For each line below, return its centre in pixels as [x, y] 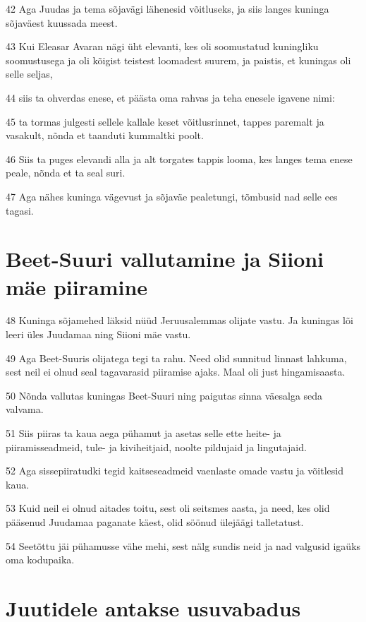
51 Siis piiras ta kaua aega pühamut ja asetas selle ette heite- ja [144, 433]
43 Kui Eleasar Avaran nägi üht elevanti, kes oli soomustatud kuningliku [162, 46]
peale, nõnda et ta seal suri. [66, 173]
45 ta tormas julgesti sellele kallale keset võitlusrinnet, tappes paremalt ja [165, 121]
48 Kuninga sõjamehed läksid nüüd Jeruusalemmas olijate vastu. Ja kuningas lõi [179, 320]
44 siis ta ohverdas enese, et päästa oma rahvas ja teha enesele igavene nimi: [170, 97]
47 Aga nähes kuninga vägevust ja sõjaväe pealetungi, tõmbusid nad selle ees [172, 196]
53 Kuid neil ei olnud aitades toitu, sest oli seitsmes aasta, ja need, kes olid [168, 508]
